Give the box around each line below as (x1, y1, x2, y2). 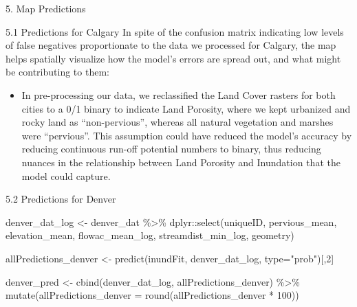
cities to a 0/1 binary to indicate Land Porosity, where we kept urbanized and (21, 101, 351, 115)
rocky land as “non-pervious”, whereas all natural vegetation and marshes (21, 115, 334, 129)
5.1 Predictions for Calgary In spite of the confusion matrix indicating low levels (6, 24, 344, 38)
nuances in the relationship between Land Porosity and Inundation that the (21, 155, 340, 169)
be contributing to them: (6, 65, 109, 79)
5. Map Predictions (6, 1, 86, 15)
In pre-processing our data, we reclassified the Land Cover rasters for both (21, 87, 336, 102)
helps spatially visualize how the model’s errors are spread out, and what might (6, 51, 341, 65)
